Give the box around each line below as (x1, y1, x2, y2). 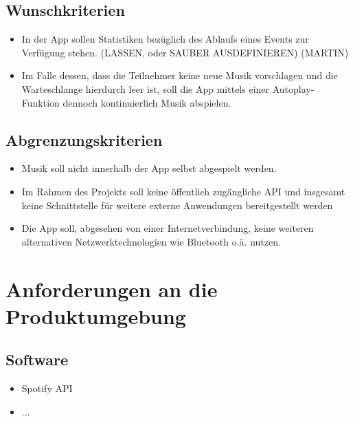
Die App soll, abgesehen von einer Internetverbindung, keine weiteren (21, 221, 314, 235)
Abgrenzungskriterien (5, 129, 163, 150)
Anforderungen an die (5, 274, 218, 303)
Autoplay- (272, 81, 315, 96)
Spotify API (21, 381, 73, 396)
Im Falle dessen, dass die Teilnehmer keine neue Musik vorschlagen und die (21, 68, 338, 83)
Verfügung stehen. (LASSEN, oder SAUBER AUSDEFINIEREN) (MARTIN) (21, 45, 349, 59)
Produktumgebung (5, 301, 186, 330)
